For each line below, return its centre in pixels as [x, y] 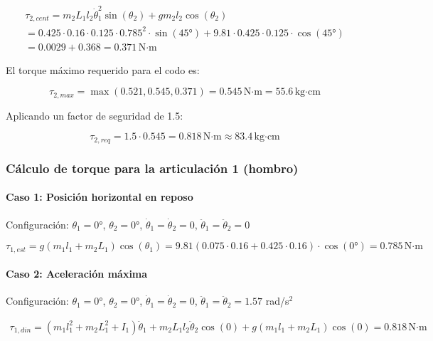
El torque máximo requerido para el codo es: [103, 69]
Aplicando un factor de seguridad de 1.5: [95, 115]
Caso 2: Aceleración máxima [77, 274]
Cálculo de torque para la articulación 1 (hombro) [152, 168]
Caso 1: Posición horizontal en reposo [100, 197]
